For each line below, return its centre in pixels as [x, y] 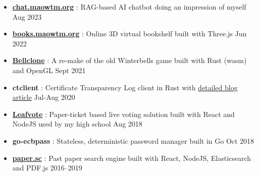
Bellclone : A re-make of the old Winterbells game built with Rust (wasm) [130, 60]
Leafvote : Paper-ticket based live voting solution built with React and [123, 114]
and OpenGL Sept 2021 [49, 70]
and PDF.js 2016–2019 [47, 168]
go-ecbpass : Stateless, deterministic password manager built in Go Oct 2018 [133, 140]
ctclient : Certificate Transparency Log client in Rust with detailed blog [125, 87]
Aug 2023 [27, 16]
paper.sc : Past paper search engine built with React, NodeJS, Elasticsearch [132, 158]
